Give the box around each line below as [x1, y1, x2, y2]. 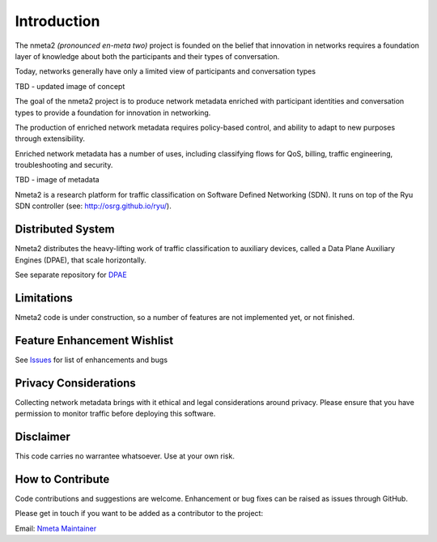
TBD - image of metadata [15, 175, 100, 185]
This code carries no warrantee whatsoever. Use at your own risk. [15, 450, 235, 461]
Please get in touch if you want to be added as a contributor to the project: [15, 509, 263, 519]
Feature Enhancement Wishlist [15, 333, 174, 348]
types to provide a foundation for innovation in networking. [15, 108, 211, 117]
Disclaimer [15, 429, 70, 443]
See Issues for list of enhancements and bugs [15, 355, 168, 365]
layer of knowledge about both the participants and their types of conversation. [15, 51, 280, 61]
